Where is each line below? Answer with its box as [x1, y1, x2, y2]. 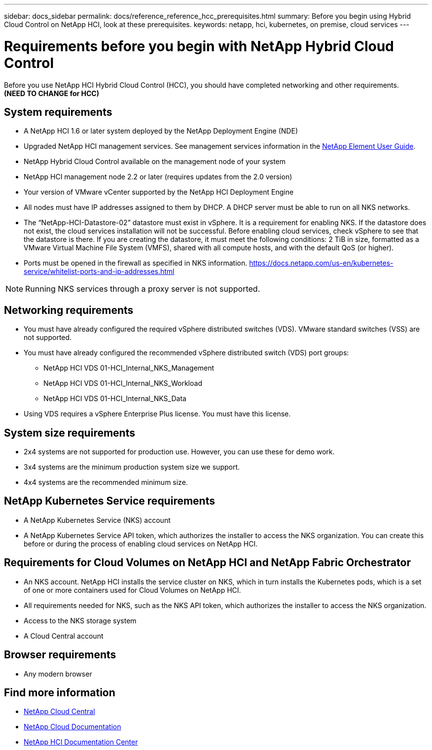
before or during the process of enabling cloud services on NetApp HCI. [24, 539, 258, 548]
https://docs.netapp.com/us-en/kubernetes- [249, 259, 394, 268]
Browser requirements [4, 648, 116, 661]
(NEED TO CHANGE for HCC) [4, 89, 99, 98]
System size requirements [4, 426, 135, 439]
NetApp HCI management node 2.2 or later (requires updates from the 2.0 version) [24, 172, 292, 181]
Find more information [4, 686, 115, 699]
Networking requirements [4, 304, 134, 316]
